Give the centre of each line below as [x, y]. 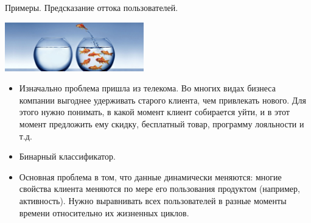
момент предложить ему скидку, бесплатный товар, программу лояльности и [162, 123]
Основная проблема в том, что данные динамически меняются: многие [150, 176]
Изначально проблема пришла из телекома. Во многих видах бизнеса [147, 88]
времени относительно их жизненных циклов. [104, 212]
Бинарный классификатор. [67, 156]
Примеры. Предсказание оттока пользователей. [92, 7]
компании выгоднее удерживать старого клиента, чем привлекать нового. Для [162, 100]
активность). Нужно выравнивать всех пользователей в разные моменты [153, 200]
